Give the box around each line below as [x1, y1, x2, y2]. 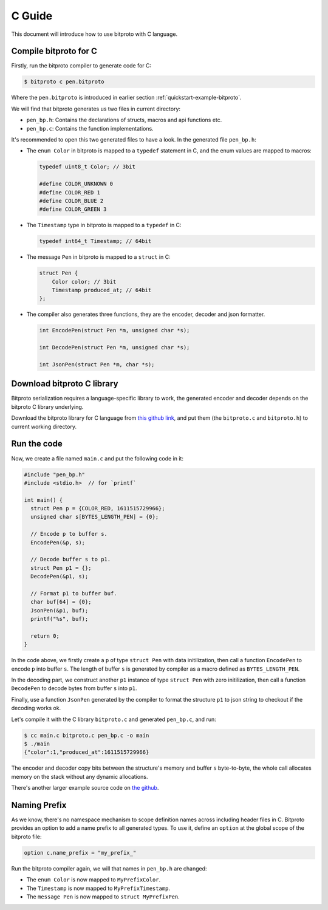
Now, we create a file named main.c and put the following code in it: [11, 454, 183, 462]
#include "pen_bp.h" [24, 471, 85, 478]
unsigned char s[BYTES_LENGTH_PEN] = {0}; [30, 513, 159, 521]
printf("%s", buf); [30, 615, 89, 623]
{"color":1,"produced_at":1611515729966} [24, 749, 149, 756]
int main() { [24, 496, 63, 504]
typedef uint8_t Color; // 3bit [39, 163, 136, 170]
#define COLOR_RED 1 [39, 189, 100, 196]
